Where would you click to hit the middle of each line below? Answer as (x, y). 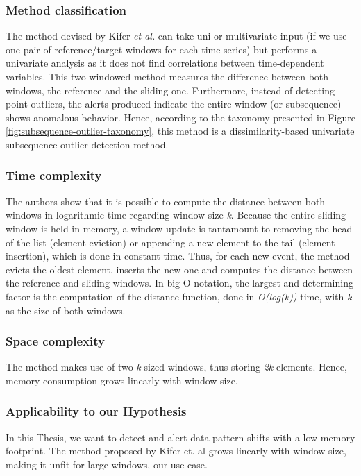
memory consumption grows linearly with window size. (122, 380)
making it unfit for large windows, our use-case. (107, 464)
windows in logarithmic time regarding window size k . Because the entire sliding (176, 215)
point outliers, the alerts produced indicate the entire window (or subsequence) (174, 104)
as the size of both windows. (66, 310)
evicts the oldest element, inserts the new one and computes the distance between (179, 269)
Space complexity (55, 341)
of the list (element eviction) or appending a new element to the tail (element (170, 242)
